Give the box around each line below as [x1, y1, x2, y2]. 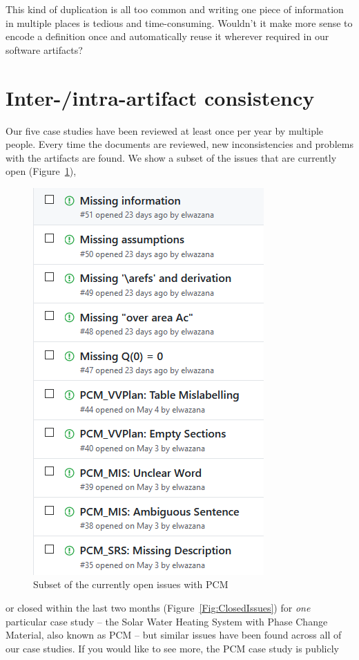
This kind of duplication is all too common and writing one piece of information [6, 2, 344, 16]
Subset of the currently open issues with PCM [33, 577, 229, 592]
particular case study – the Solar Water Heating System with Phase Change [6, 614, 328, 628]
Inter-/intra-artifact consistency [6, 83, 315, 111]
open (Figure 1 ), [6, 164, 77, 178]
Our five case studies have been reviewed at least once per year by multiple [6, 123, 324, 138]
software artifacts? [6, 42, 83, 57]
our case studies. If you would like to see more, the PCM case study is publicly [6, 641, 339, 655]
